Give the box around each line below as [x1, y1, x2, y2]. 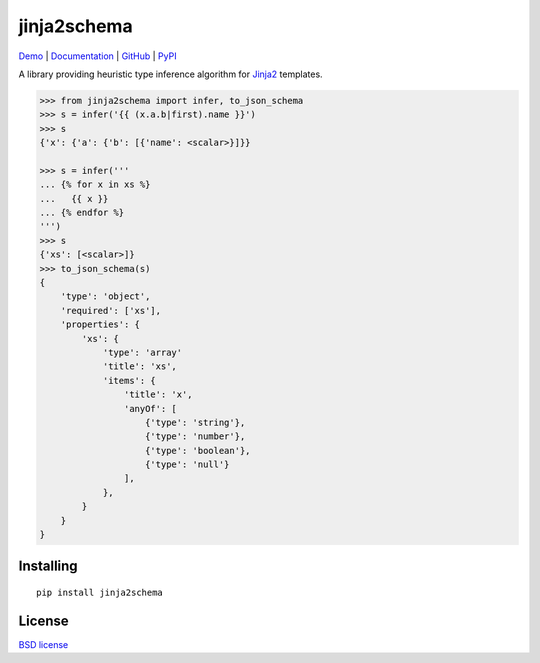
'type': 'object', [60, 291, 151, 302]
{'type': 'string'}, [145, 416, 246, 428]
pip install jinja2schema [36, 587, 164, 599]
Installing [18, 558, 79, 575]
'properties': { [60, 319, 140, 330]
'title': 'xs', [102, 361, 177, 372]
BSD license [18, 638, 69, 650]
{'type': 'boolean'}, [145, 445, 251, 456]
